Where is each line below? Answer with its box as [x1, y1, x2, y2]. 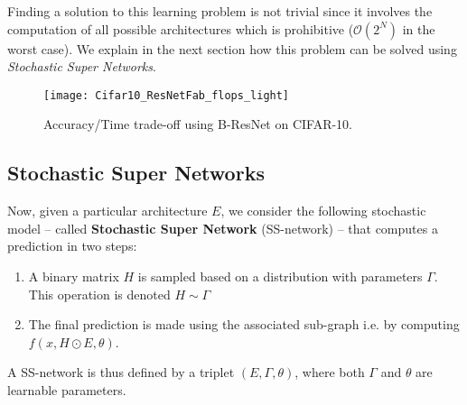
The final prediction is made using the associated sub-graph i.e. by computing [28, 315, 460, 334]
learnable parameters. [7, 380, 126, 399]
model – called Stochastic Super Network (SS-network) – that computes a [7, 218, 438, 237]
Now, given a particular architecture [7, 201, 208, 220]
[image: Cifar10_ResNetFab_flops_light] [43, 88, 290, 102]
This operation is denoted [28, 284, 171, 303]
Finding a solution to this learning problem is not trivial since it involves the [7, 2, 433, 20]
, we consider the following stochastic [220, 201, 426, 220]
